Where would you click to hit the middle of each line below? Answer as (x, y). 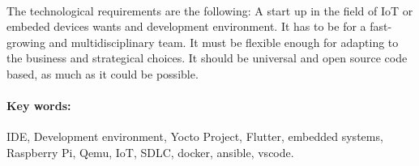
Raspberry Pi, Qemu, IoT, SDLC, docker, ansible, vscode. (150, 152)
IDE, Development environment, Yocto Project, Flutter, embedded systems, (195, 136)
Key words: (39, 106)
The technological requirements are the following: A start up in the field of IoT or (210, 10)
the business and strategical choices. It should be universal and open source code (207, 58)
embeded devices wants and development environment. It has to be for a (186, 26)
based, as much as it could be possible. (103, 73)
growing (26, 42)
